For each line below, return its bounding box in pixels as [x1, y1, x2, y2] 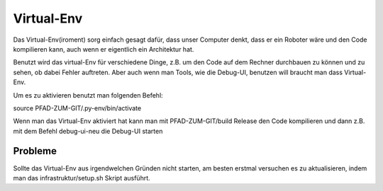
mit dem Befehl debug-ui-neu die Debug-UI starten [13, 127, 163, 135]
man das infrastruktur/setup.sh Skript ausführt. [13, 173, 150, 182]
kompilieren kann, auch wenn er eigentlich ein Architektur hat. [13, 45, 194, 53]
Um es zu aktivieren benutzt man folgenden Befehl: [13, 91, 163, 99]
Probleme [13, 145, 57, 157]
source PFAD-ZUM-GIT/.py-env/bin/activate [13, 103, 142, 112]
